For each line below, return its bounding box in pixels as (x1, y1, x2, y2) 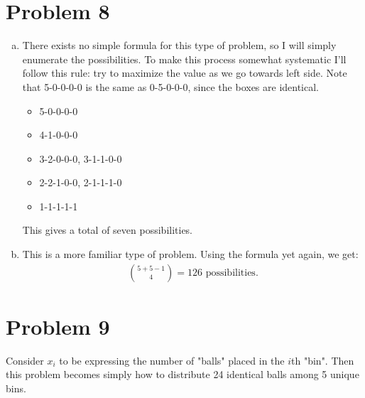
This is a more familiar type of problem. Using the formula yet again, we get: (22, 247, 359, 262)
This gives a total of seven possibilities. (22, 222, 193, 237)
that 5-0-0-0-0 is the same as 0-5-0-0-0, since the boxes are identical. (22, 79, 320, 94)
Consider (6, 353, 44, 367)
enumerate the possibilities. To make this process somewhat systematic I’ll (22, 51, 347, 66)
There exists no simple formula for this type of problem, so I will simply (22, 38, 337, 53)
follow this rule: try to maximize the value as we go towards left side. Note (22, 65, 347, 80)
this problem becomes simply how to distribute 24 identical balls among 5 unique (6, 367, 359, 382)
